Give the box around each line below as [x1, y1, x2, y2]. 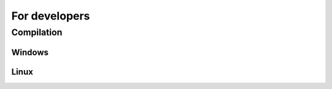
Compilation [11, 27, 63, 38]
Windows [11, 47, 49, 57]
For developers [11, 9, 90, 23]
